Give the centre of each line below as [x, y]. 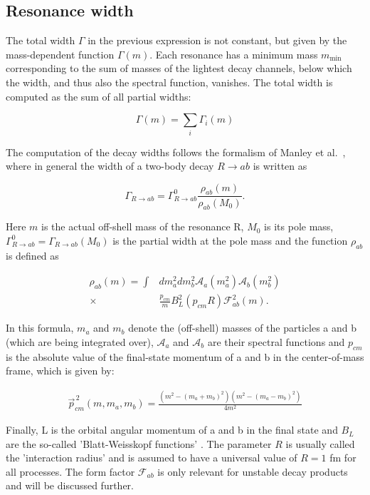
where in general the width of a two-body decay [110, 166]
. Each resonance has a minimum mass [234, 54]
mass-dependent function [60, 54]
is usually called [320, 443]
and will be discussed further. [70, 485]
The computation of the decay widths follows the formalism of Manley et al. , [176, 152]
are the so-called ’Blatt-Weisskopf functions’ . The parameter [139, 443]
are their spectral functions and [276, 341]
